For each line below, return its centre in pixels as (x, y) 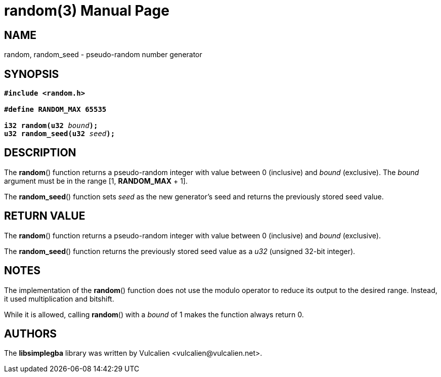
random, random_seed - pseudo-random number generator (103, 55)
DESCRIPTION (40, 153)
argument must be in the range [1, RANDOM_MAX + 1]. (96, 181)
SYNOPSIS (32, 74)
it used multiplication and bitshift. (59, 299)
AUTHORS (31, 333)
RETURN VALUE (45, 216)
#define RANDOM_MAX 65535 (55, 110)
